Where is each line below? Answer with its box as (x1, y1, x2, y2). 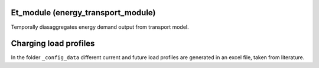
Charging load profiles (11, 39, 95, 49)
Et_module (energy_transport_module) (11, 8, 156, 18)
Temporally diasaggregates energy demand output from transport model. (11, 23, 189, 30)
